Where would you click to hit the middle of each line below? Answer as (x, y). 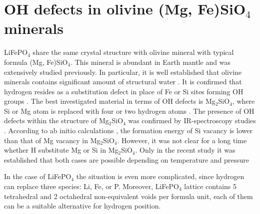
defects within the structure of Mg (56, 120)
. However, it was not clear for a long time (182, 140)
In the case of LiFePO (38, 176)
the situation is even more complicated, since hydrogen (160, 176)
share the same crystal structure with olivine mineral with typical (133, 52)
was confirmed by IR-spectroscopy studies (192, 120)
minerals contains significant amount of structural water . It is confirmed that (123, 82)
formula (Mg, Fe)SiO (36, 62)
